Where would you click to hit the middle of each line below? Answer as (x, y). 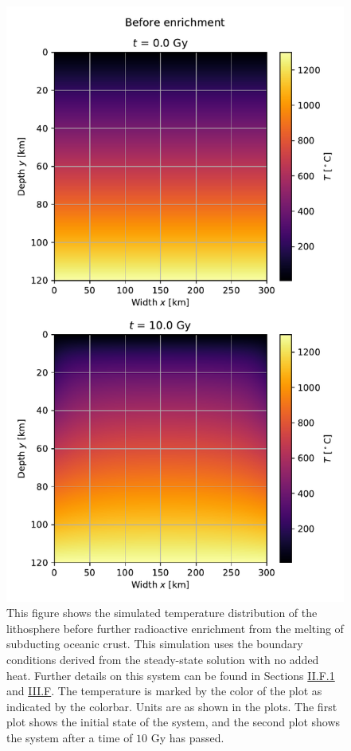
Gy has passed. (187, 737)
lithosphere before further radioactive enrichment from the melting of (175, 628)
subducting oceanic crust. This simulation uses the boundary (155, 644)
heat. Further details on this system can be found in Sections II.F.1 (171, 675)
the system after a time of (70, 737)
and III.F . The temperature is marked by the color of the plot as (164, 691)
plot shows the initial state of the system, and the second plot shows (174, 722)
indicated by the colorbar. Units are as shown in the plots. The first (172, 706)
